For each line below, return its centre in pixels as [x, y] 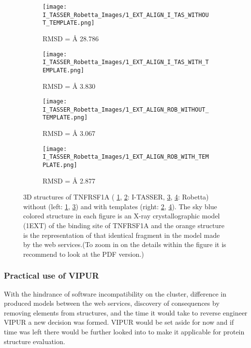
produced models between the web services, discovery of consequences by [112, 303]
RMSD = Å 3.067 [69, 133]
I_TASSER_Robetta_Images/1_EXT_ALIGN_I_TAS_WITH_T [126, 62]
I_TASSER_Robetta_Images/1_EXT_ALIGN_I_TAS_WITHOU [126, 15]
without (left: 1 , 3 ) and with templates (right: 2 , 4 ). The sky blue [120, 206]
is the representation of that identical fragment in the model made [122, 235]
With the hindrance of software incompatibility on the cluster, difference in [115, 293]
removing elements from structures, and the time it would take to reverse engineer [126, 312]
